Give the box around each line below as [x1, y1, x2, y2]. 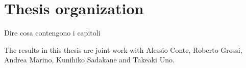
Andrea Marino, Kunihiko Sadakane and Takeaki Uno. [4, 54, 175, 65]
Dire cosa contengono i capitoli [4, 27, 101, 38]
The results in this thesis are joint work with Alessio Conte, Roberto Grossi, [4, 44, 242, 55]
